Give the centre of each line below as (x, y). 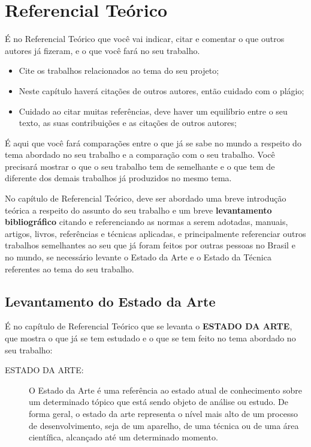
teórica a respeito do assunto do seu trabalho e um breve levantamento (138, 210)
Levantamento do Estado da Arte (110, 301)
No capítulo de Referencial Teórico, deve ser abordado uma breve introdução (146, 198)
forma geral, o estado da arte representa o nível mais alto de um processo (163, 413)
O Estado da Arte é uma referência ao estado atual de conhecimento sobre (165, 390)
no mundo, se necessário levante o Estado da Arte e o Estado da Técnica (138, 257)
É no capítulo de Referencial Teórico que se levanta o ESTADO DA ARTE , (149, 326)
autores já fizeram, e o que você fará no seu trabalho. (102, 50)
